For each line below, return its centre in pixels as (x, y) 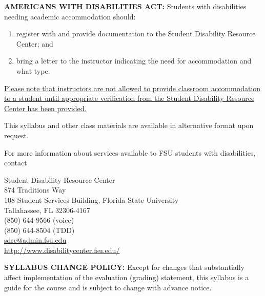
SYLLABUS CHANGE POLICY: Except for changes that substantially (124, 267)
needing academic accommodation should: (70, 16)
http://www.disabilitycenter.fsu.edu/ (62, 250)
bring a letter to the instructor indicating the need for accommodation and (134, 61)
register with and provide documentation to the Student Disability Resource (136, 34)
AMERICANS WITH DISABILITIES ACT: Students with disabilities (125, 6)
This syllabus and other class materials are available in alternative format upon (129, 125)
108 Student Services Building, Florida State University (91, 199)
